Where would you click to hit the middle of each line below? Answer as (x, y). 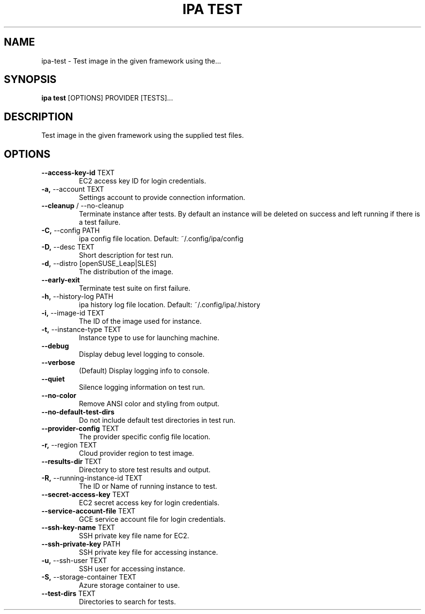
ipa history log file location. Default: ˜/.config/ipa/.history (170, 305)
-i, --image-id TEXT (73, 313)
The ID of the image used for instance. (140, 321)
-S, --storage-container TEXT (89, 577)
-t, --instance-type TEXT (81, 330)
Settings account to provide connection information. (162, 198)
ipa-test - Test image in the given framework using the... (131, 61)
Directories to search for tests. (127, 602)
